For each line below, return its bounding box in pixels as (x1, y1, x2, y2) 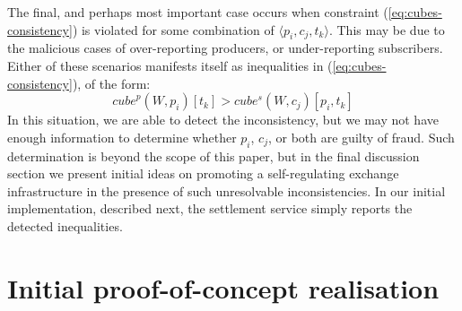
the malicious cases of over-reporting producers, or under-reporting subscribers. (7, 39, 443, 57)
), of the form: (72, 73, 151, 92)
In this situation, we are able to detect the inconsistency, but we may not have (7, 110, 439, 129)
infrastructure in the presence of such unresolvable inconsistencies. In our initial (7, 181, 446, 200)
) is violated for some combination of (72, 20, 275, 39)
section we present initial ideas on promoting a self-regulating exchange (7, 164, 399, 183)
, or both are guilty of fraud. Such (267, 127, 455, 146)
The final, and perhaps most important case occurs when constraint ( (7, 3, 388, 21)
